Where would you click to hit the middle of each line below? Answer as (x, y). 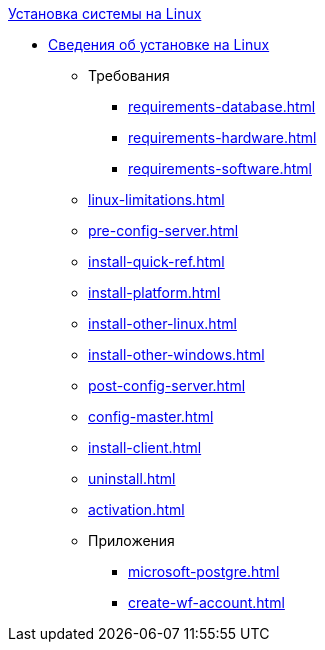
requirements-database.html (222, 106)
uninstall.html (132, 478)
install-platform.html (154, 292)
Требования (129, 75)
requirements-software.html (220, 168)
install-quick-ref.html (156, 261)
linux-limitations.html (156, 199)
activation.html (136, 509)
